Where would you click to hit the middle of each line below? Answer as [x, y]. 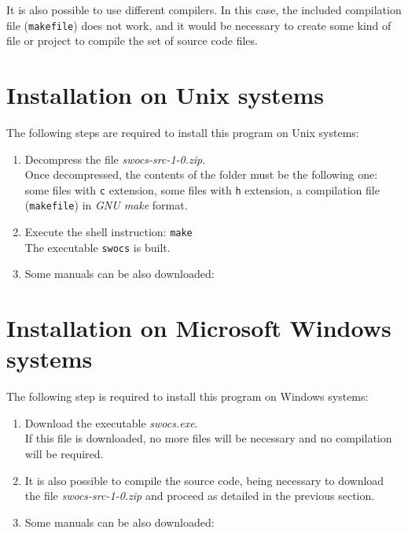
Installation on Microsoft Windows [199, 328]
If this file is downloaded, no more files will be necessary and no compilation [208, 438]
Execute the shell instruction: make [108, 232]
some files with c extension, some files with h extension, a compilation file [202, 189]
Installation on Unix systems [165, 95]
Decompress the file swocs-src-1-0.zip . [115, 159]
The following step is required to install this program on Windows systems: [187, 396]
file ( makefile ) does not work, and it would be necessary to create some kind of [199, 25]
